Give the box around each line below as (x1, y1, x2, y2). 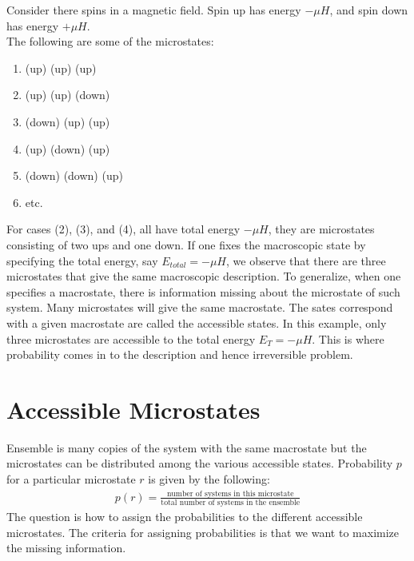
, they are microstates (268, 221, 375, 237)
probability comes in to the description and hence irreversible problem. (6, 346, 353, 363)
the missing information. (6, 539, 126, 556)
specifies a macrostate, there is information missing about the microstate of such (6, 283, 400, 300)
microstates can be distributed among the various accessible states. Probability (6, 455, 393, 471)
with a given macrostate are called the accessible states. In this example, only (6, 314, 387, 331)
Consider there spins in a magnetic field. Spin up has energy (6, 2, 301, 18)
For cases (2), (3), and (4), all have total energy (6, 221, 241, 237)
